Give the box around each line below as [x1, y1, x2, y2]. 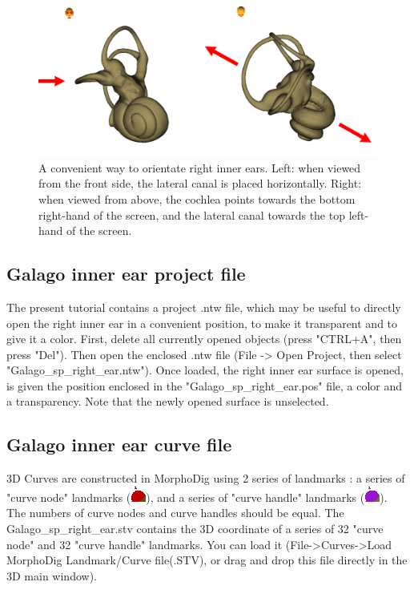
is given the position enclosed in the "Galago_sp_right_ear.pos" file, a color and [6, 377, 403, 394]
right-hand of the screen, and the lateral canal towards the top [38, 206, 345, 223]
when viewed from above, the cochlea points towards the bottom [38, 190, 356, 207]
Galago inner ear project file [6, 261, 246, 286]
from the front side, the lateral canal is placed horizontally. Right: [38, 175, 362, 192]
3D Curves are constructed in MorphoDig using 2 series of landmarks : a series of [6, 470, 405, 487]
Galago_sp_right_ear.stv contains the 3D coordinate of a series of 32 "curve [6, 520, 384, 537]
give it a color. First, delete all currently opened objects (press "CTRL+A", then [6, 330, 402, 347]
